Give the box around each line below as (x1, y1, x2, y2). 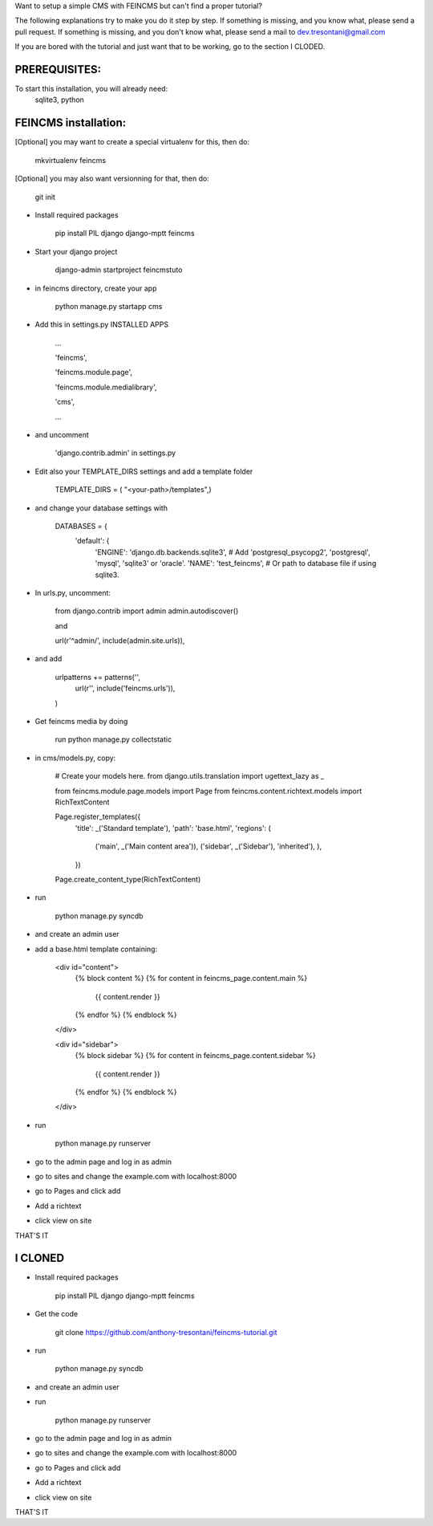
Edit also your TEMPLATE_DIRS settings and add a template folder (34, 466, 253, 476)
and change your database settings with (34, 503, 168, 513)
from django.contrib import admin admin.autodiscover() (55, 606, 239, 616)
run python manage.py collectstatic (55, 735, 172, 744)
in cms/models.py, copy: (34, 753, 116, 763)
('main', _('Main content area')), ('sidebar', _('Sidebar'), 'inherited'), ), (95, 841, 322, 851)
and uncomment (34, 430, 90, 440)
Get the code (34, 1309, 79, 1319)
